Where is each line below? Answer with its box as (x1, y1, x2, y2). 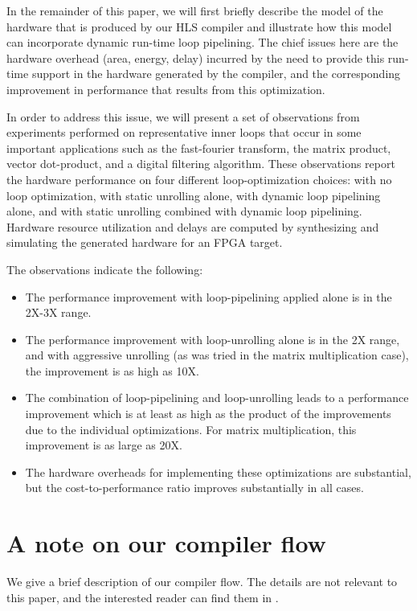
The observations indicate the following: (6, 260, 203, 277)
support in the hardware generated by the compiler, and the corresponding (31, 65, 401, 82)
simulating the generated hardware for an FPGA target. (6, 234, 283, 251)
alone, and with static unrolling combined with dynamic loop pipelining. (6, 203, 362, 219)
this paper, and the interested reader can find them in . (6, 588, 279, 605)
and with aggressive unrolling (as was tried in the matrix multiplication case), (25, 347, 409, 363)
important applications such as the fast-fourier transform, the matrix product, (6, 139, 391, 156)
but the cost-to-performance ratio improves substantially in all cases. (25, 479, 364, 496)
